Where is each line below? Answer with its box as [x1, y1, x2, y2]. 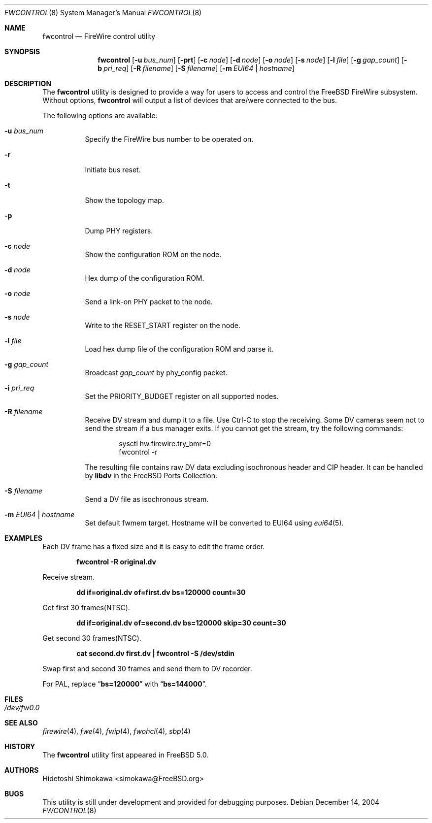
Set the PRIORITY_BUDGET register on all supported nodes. [85, 392, 279, 400]
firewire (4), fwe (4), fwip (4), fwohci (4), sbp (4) [42, 727, 191, 735]
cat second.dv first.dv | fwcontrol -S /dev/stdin [76, 649, 234, 658]
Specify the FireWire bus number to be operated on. [85, 135, 254, 143]
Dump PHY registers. [85, 227, 153, 235]
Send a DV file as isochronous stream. [85, 495, 209, 503]
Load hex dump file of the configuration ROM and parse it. [85, 345, 274, 353]
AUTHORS [4, 766, 39, 774]
